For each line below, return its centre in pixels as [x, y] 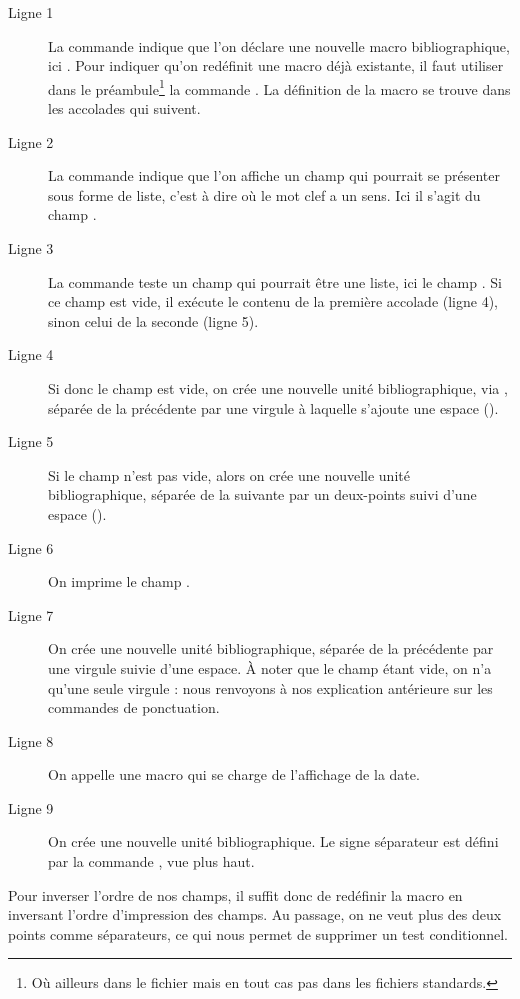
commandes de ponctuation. [134, 707]
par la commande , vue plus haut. [151, 861]
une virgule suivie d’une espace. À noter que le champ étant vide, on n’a [270, 667]
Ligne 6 [31, 547]
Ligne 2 [31, 141]
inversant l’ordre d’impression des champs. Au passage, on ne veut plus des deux [255, 914]
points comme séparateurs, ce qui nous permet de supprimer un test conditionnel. [258, 933]
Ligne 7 [31, 614]
